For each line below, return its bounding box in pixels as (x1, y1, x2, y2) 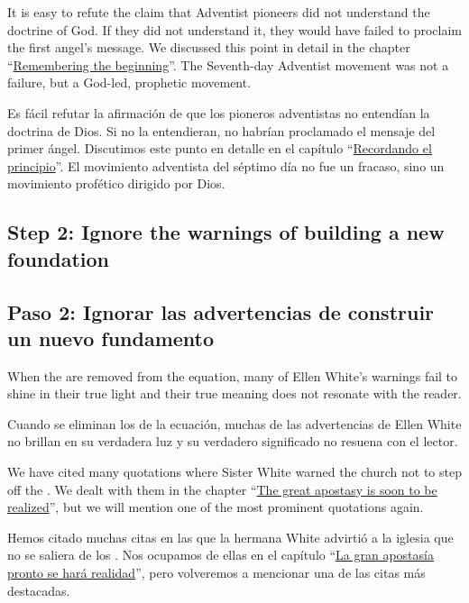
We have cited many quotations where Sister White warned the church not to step (7, 462, 462, 481)
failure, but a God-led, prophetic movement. (7, 73, 252, 92)
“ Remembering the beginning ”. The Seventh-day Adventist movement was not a (7, 55, 449, 74)
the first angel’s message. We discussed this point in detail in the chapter (7, 38, 410, 57)
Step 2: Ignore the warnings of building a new (7, 218, 445, 246)
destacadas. (7, 580, 70, 599)
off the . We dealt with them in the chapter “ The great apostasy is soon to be (7, 480, 437, 498)
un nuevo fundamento (7, 324, 215, 352)
